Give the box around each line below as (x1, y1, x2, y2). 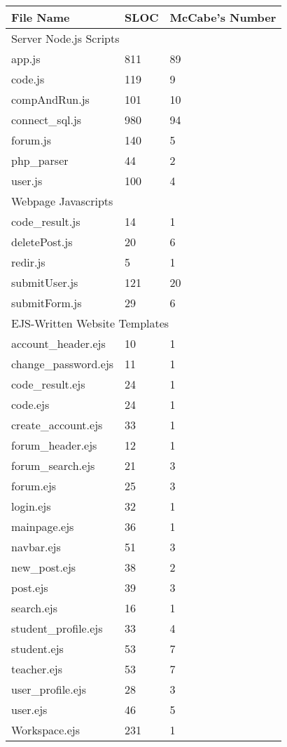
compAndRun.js (11, 91, 90, 107)
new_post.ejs (11, 559, 76, 575)
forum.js (11, 132, 52, 148)
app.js (11, 51, 41, 67)
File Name (11, 9, 70, 25)
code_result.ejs (11, 376, 85, 392)
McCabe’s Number (169, 9, 276, 25)
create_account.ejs (11, 417, 103, 433)
